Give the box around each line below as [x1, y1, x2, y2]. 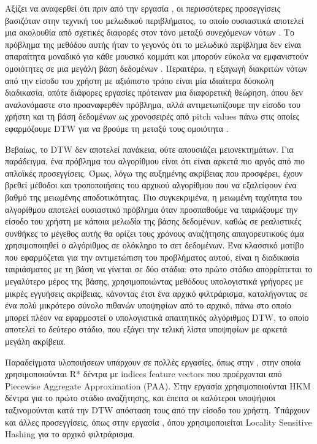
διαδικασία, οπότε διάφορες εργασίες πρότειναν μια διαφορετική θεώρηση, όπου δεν [5, 86, 303, 99]
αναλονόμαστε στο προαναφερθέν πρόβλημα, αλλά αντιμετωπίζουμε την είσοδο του [5, 98, 300, 110]
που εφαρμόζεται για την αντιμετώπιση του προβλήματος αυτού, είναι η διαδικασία [5, 250, 300, 263]
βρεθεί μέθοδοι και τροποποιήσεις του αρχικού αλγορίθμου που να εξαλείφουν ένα [5, 178, 297, 191]
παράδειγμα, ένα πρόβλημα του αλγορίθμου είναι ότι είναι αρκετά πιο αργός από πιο [5, 155, 305, 167]
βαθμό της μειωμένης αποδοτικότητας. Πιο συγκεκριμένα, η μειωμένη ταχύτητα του [5, 190, 302, 203]
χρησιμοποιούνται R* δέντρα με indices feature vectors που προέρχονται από [5, 367, 282, 380]
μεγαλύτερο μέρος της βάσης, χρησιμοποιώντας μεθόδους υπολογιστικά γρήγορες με [5, 275, 304, 288]
